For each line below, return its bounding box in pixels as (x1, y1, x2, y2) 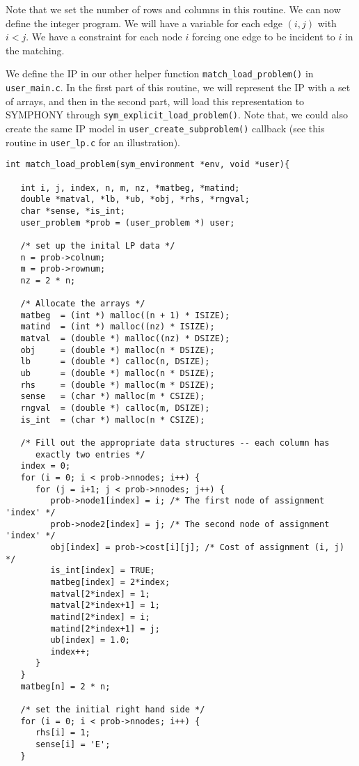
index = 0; (20, 461, 71, 471)
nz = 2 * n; (20, 275, 76, 286)
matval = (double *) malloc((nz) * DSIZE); (20, 334, 230, 344)
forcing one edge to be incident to (191, 29, 335, 44)
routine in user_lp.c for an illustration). (6, 134, 180, 149)
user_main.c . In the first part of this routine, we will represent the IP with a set (6, 80, 351, 95)
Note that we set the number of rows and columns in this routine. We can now (6, 2, 341, 16)
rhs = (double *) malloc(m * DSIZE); (20, 380, 215, 390)
